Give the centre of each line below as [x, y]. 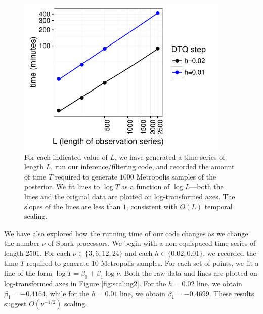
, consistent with [152, 206]
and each [139, 253]
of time [35, 176]
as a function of [146, 186]
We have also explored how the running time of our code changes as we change [126, 233]
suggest [15, 304]
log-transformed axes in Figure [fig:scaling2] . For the [85, 283]
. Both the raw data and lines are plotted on [189, 273]
